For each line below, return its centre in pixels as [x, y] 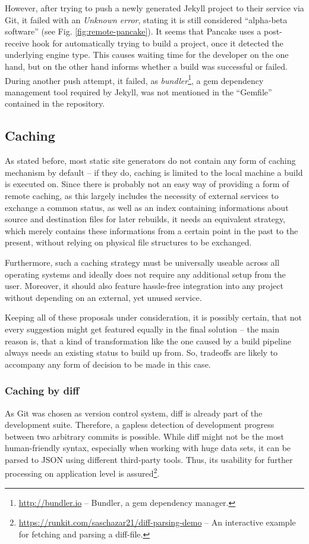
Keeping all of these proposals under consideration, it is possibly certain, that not [154, 317]
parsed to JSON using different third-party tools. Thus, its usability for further [149, 459]
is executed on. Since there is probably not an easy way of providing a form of [147, 184]
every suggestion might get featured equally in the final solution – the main [142, 329]
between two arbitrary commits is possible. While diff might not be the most [144, 436]
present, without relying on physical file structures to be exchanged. [128, 242]
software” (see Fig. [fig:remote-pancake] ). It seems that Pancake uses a [133, 31]
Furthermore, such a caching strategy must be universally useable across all [142, 262]
